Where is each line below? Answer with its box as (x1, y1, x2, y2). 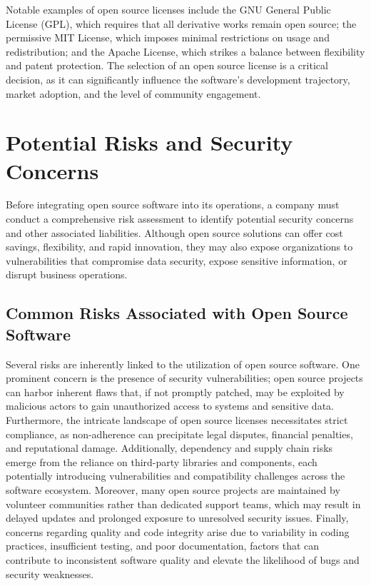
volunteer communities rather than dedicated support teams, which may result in (6, 496, 361, 511)
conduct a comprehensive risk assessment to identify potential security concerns (6, 211, 354, 226)
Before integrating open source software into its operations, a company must (6, 197, 340, 212)
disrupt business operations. (6, 267, 128, 282)
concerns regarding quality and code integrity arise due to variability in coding (6, 524, 350, 539)
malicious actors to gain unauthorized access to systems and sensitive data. (6, 398, 334, 413)
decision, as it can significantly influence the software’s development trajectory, (6, 71, 350, 86)
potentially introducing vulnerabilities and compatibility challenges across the (6, 468, 345, 483)
